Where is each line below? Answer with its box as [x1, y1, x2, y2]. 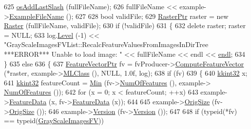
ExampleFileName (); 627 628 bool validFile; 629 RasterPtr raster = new [9, 11, 229, 21]
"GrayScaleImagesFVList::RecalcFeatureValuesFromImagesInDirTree [4, 39, 209, 49]
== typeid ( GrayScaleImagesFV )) [4, 115, 104, 126]
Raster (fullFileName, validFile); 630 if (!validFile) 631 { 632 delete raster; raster [4, 20, 246, 31]
